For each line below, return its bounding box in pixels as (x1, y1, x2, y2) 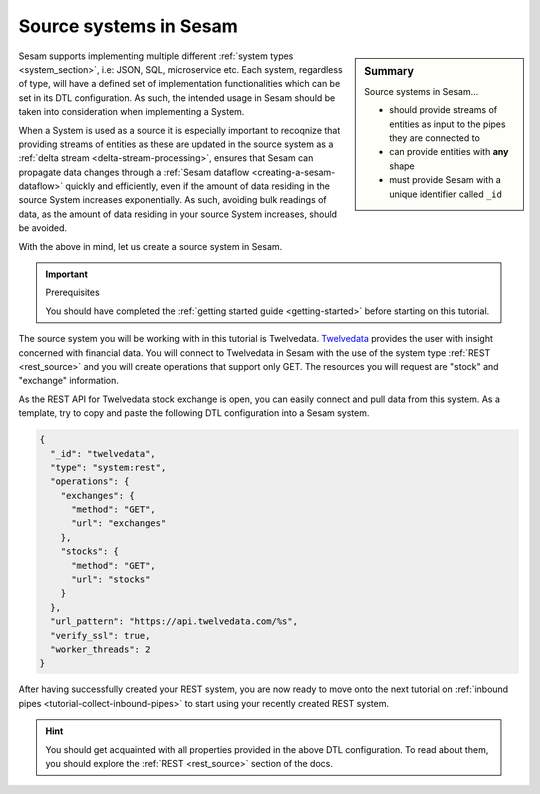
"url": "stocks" (71, 574, 151, 585)
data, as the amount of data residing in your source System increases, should (18, 208, 338, 220)
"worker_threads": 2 (50, 643, 151, 655)
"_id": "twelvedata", (50, 448, 157, 459)
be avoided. (18, 222, 68, 234)
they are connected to (389, 131, 480, 144)
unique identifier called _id (389, 188, 502, 200)
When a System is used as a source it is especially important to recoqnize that (18, 124, 341, 136)
